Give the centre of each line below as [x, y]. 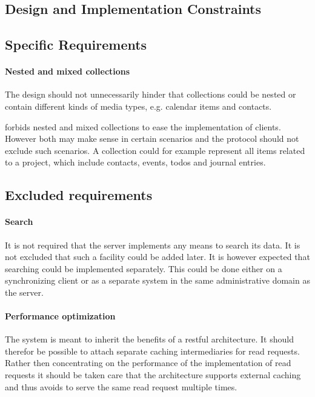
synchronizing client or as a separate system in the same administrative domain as [157, 280]
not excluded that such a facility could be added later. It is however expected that [157, 257]
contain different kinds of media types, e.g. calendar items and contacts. [138, 106]
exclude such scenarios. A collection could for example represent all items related [155, 150]
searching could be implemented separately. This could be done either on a [144, 268]
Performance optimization [60, 316]
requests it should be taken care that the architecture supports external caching [153, 375]
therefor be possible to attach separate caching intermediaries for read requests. [152, 351]
